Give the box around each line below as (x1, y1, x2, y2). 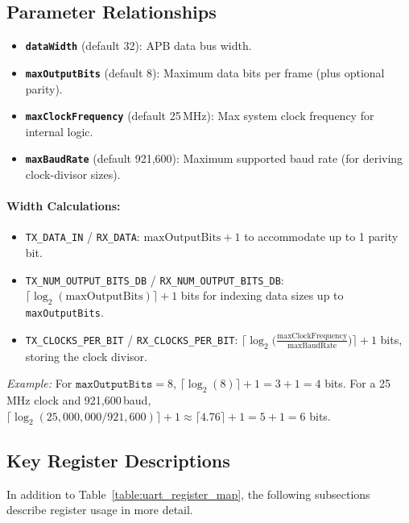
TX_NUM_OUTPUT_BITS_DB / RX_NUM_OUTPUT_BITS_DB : (25, 271, 284, 288)
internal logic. (25, 122, 93, 139)
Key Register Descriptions (6, 447, 230, 472)
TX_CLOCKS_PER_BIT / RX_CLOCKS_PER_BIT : (25, 330, 238, 347)
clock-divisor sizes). (25, 166, 121, 183)
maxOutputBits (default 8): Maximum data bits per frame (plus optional (25, 64, 385, 81)
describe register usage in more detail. (6, 501, 193, 518)
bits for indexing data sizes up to (180, 287, 344, 304)
